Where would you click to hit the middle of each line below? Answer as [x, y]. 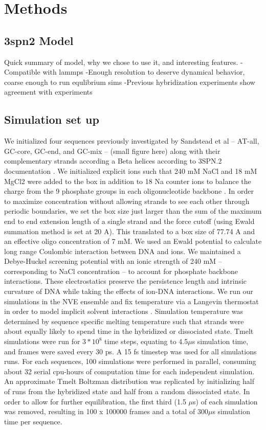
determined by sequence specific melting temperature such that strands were [124, 321]
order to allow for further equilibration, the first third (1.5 [95, 401]
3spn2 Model [39, 40]
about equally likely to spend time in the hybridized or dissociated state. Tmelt [129, 331]
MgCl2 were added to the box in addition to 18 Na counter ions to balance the [128, 181]
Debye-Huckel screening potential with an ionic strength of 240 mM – [113, 261]
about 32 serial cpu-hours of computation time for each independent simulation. [129, 371]
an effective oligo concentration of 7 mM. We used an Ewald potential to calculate [133, 241]
